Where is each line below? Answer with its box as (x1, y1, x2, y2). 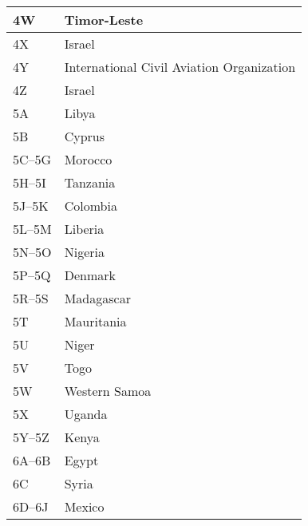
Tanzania (64, 173, 116, 192)
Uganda (64, 405, 108, 423)
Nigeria (64, 243, 105, 261)
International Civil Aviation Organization (64, 57, 296, 76)
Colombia (64, 196, 117, 215)
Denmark (64, 266, 116, 284)
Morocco (64, 150, 113, 168)
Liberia (64, 219, 105, 238)
